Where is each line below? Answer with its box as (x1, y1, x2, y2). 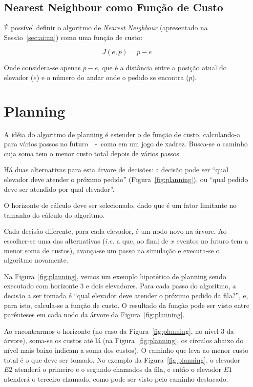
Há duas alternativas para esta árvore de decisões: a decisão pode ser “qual (4, 164, 229, 175)
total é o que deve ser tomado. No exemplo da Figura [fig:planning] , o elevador (4, 354, 240, 365)
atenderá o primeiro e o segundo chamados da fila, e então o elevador (15, 364, 221, 374)
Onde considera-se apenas (4, 62, 81, 73)
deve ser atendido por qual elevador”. (4, 183, 115, 194)
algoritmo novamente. (4, 255, 68, 265)
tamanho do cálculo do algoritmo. (4, 209, 105, 220)
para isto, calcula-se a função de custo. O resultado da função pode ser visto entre (4, 300, 250, 310)
